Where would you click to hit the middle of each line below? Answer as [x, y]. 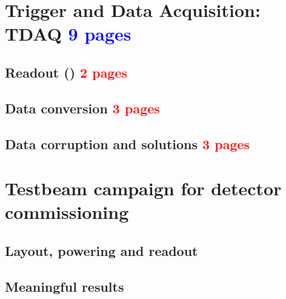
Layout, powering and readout [101, 250]
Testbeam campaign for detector [143, 188]
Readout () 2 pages [66, 72]
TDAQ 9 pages [68, 34]
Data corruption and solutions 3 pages [128, 143]
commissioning [67, 212]
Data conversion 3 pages [82, 108]
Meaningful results [65, 286]
